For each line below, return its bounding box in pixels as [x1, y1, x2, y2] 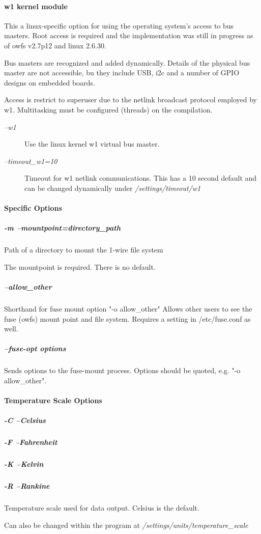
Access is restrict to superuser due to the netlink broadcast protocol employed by [4, 94, 257, 105]
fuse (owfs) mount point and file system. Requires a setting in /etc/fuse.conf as [4, 313, 251, 324]
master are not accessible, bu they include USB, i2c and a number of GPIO [4, 67, 240, 78]
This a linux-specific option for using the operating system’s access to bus [4, 20, 234, 31]
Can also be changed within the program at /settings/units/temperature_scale [4, 519, 248, 530]
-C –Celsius [4, 415, 46, 426]
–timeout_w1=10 [4, 155, 57, 166]
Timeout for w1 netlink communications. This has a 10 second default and [24, 173, 257, 183]
